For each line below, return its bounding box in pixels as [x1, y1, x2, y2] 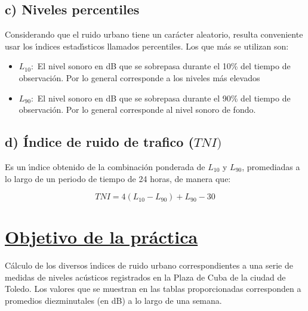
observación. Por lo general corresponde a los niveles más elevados [19, 71, 260, 84]
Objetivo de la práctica [5, 224, 198, 249]
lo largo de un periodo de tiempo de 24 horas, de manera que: [5, 172, 231, 184]
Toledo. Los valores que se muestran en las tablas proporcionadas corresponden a [5, 282, 301, 295]
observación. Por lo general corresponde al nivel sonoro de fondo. [19, 103, 256, 116]
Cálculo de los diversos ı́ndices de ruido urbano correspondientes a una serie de [5, 259, 293, 272]
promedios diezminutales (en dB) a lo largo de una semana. [5, 294, 222, 307]
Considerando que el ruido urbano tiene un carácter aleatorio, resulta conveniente [5, 28, 303, 41]
